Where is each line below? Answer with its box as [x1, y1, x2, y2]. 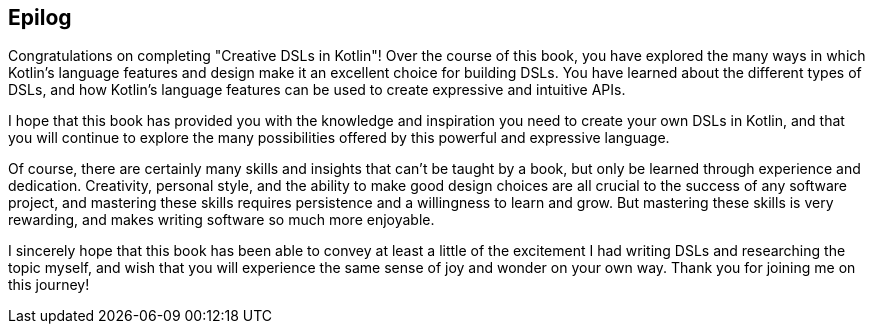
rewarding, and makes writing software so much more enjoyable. [8, 211, 435, 229]
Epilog [8, 5, 72, 30]
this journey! [8, 276, 90, 294]
